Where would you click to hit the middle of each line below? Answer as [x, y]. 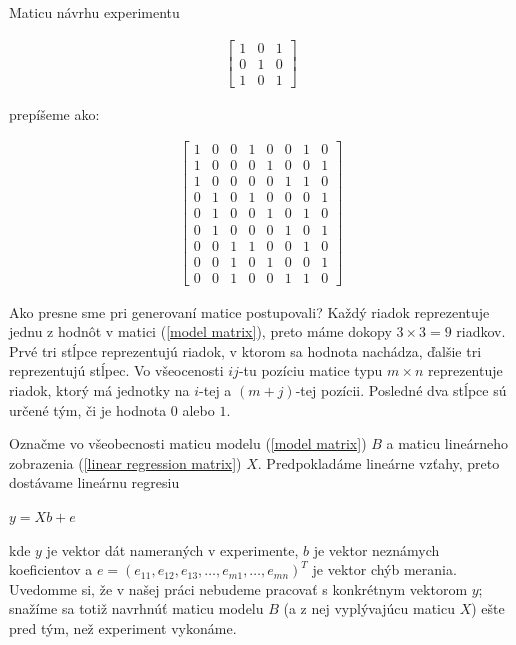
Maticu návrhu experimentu [94, 12]
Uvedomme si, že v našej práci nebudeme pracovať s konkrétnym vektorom [238, 588]
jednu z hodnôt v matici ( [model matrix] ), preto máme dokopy [200, 331]
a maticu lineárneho [447, 443]
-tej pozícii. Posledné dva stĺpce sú [401, 390]
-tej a [215, 390]
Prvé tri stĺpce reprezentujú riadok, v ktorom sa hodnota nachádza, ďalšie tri [245, 350]
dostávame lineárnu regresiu [94, 482]
